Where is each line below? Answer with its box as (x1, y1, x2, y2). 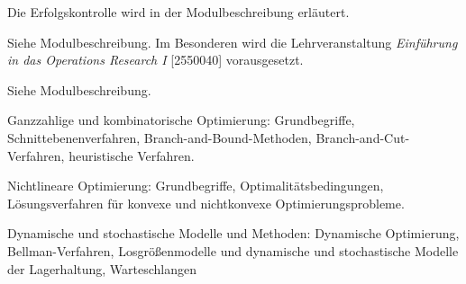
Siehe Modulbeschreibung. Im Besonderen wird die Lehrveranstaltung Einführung (7, 32, 458, 51)
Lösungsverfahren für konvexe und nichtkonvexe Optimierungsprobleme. (7, 193, 405, 212)
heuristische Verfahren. (69, 146, 195, 164)
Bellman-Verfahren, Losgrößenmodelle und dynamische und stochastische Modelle (7, 241, 459, 260)
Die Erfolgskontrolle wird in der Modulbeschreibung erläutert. (7, 3, 350, 21)
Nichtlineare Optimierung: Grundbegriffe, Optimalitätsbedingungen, (7, 176, 384, 195)
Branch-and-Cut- (315, 128, 410, 146)
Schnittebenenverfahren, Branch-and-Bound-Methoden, (7, 128, 312, 146)
